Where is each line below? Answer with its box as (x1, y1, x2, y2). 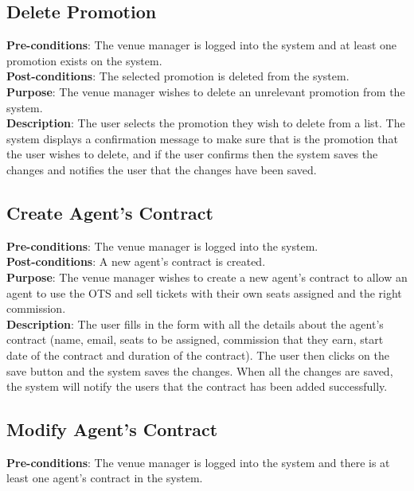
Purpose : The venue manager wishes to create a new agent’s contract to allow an (6, 268, 408, 285)
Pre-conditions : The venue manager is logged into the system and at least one (6, 37, 397, 53)
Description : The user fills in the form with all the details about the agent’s (6, 315, 384, 332)
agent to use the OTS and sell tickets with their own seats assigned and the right (6, 284, 402, 301)
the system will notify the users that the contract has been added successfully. (6, 378, 388, 395)
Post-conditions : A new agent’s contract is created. (6, 253, 266, 270)
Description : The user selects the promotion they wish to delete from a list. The (6, 115, 405, 131)
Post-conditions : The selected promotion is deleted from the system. (6, 68, 350, 84)
